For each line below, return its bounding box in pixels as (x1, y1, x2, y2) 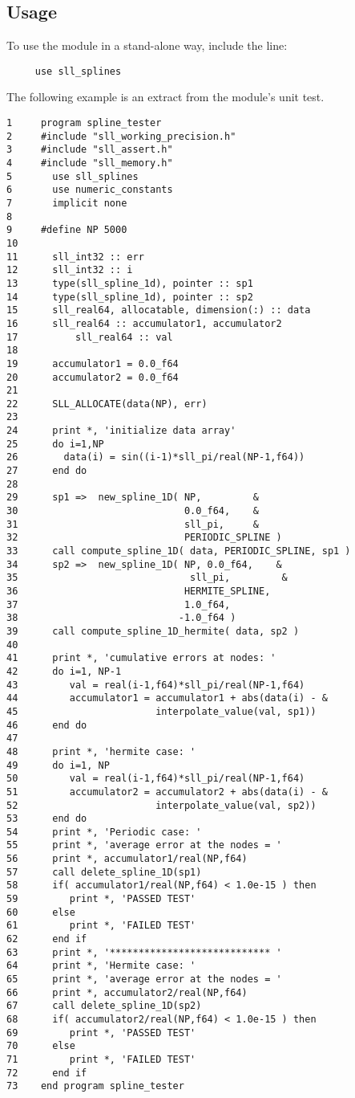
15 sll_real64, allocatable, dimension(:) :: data (6, 304, 311, 316)
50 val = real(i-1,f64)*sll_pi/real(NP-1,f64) (6, 773, 305, 785)
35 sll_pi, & (6, 572, 288, 584)
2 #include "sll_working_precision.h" (6, 130, 236, 142)
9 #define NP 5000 (6, 224, 127, 236)
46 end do (6, 719, 87, 731)
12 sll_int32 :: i (6, 264, 133, 276)
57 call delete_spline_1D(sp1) (6, 866, 202, 878)
